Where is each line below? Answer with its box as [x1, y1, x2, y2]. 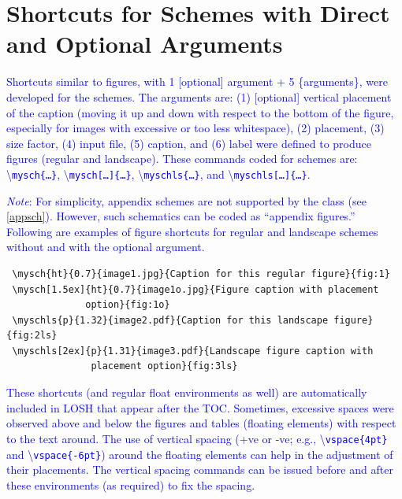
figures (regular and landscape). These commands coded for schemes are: [6, 150, 358, 167]
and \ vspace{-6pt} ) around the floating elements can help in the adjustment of [6, 445, 393, 462]
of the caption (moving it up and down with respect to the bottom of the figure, [6, 104, 394, 120]
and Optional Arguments [6, 28, 283, 60]
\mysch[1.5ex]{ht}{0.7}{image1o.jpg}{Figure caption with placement [12, 283, 379, 295]
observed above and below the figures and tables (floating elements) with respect [6, 415, 396, 431]
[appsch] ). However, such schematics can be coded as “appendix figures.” [6, 208, 355, 224]
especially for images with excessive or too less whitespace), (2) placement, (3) [6, 120, 385, 136]
